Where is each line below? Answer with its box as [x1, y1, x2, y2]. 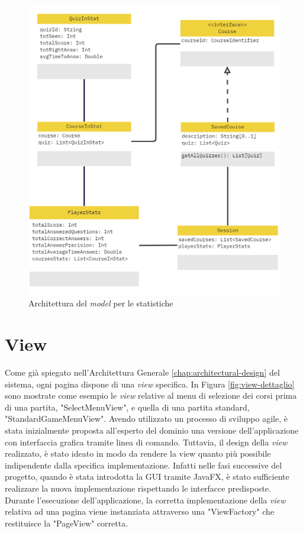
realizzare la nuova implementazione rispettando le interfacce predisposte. [5, 482, 271, 494]
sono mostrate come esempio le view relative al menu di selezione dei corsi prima [5, 389, 297, 402]
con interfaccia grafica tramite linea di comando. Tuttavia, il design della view [5, 435, 288, 448]
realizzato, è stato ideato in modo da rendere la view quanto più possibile [5, 447, 271, 460]
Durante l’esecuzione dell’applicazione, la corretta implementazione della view [5, 493, 286, 506]
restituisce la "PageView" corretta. [5, 516, 128, 529]
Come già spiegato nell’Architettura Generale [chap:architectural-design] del [5, 366, 280, 378]
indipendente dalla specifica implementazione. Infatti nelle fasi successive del [5, 458, 282, 471]
